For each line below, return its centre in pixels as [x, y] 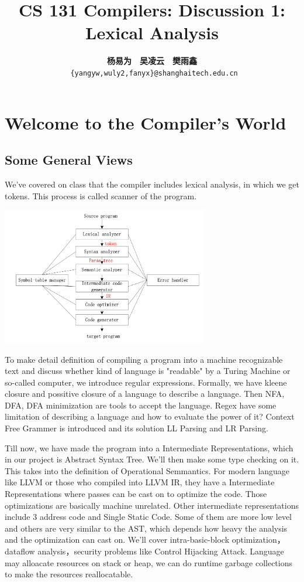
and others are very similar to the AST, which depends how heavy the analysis [146, 528]
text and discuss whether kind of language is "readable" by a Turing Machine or [148, 371]
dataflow [20, 551]
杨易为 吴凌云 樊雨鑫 [152, 61]
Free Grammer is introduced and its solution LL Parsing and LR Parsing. [137, 428]
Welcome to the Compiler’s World [146, 122]
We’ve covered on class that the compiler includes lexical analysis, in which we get [152, 184]
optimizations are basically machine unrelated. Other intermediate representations [152, 505]
